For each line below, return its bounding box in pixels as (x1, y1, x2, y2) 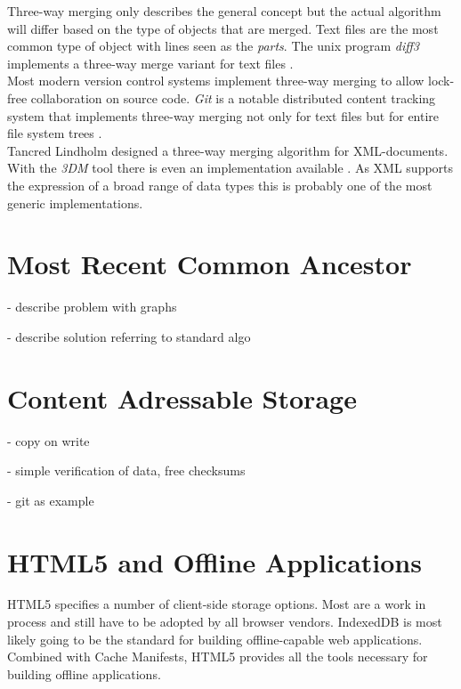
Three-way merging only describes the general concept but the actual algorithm (7, 2, 441, 20)
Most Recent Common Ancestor (7, 246, 412, 282)
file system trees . (7, 124, 102, 142)
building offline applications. (7, 664, 161, 683)
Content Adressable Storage (7, 379, 357, 416)
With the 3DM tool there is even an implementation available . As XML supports (7, 158, 454, 177)
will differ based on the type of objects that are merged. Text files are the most (7, 19, 439, 37)
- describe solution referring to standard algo (7, 327, 251, 345)
